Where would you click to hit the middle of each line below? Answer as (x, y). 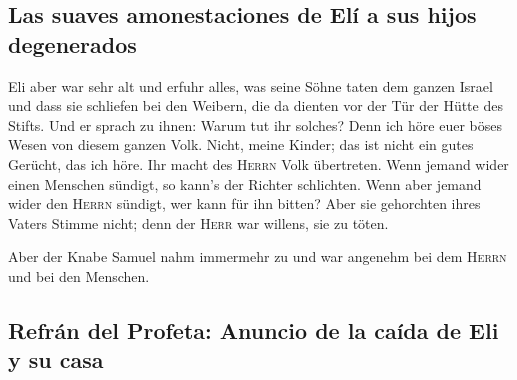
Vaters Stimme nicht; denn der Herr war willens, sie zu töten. (198, 222)
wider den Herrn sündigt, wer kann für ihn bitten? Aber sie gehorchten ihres (244, 203)
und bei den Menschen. (79, 275)
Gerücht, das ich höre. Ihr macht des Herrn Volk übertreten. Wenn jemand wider (258, 163)
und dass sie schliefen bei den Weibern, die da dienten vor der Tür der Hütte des (255, 105)
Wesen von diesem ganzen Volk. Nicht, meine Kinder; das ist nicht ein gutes (241, 144)
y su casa (56, 359)
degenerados (72, 43)
